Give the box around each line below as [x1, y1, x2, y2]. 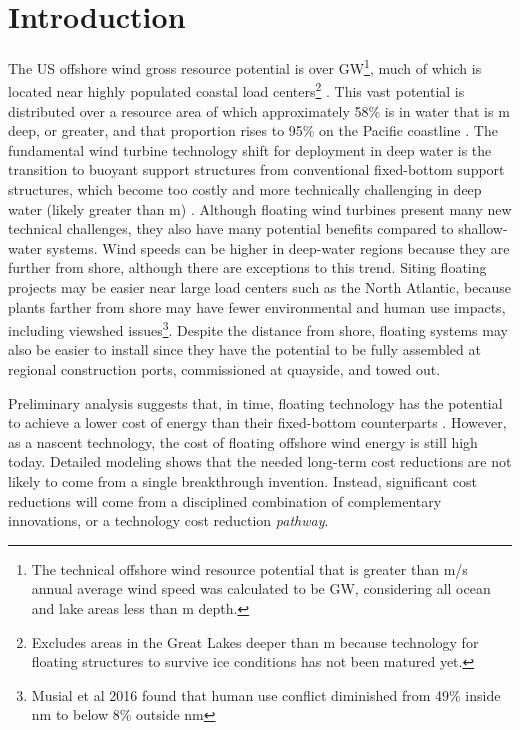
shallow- [458, 218, 508, 239]
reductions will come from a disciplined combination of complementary [8, 490, 442, 511]
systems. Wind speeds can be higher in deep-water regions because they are [46, 237, 510, 258]
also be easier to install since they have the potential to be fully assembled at [8, 339, 481, 360]
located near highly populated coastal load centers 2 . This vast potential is [8, 78, 465, 102]
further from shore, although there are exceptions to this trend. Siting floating [8, 257, 487, 278]
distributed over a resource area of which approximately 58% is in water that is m [8, 100, 510, 121]
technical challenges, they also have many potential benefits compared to [8, 218, 454, 239]
